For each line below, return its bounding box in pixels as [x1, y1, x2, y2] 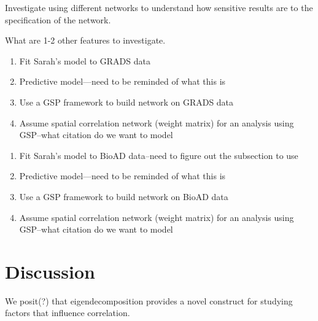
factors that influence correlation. [5, 306, 130, 319]
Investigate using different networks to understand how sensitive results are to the [5, 1, 313, 14]
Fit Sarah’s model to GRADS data [19, 54, 150, 67]
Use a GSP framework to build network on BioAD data [19, 190, 228, 203]
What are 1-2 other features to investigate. [5, 34, 166, 47]
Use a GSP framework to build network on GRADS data [19, 95, 234, 108]
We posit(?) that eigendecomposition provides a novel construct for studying [5, 294, 293, 307]
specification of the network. [5, 13, 111, 26]
